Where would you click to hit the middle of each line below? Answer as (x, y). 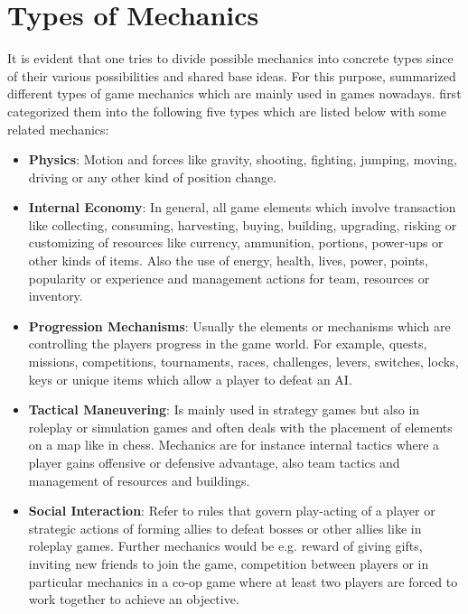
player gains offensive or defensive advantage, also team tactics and (214, 462)
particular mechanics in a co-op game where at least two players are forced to (243, 581)
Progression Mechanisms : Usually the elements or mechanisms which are (239, 326)
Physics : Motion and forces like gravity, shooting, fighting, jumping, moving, (243, 159)
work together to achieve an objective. (134, 599)
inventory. (56, 296)
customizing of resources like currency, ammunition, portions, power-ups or (236, 242)
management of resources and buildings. (139, 480)
